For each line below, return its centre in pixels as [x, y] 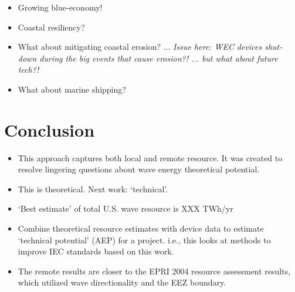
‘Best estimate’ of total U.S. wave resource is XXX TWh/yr [126, 208]
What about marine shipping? [72, 89]
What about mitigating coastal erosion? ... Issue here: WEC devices [140, 47]
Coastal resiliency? [51, 27]
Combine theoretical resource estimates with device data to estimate [141, 228]
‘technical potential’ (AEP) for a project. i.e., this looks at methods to [144, 240]
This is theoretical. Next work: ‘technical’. [93, 189]
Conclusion [50, 129]
